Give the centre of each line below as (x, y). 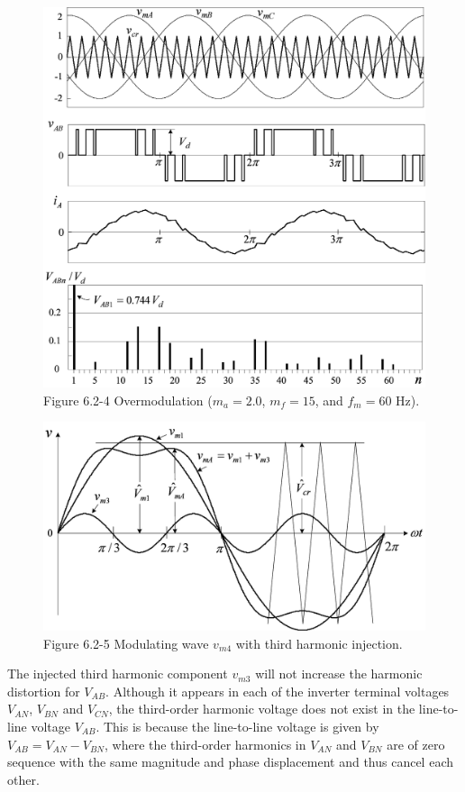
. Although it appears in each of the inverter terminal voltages (278, 691)
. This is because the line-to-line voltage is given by (237, 726)
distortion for (44, 691)
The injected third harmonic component (118, 674)
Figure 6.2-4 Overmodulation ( (128, 400)
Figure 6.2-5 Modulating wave (126, 643)
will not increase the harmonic (339, 674)
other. (23, 779)
